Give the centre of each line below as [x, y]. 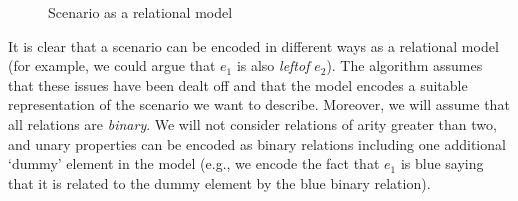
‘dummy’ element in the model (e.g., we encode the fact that [194, 163]
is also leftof [273, 65]
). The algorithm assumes [404, 65]
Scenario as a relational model [140, 12]
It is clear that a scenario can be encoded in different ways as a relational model [253, 45]
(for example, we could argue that [112, 65]
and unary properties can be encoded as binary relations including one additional [257, 143]
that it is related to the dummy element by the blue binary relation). [219, 182]
